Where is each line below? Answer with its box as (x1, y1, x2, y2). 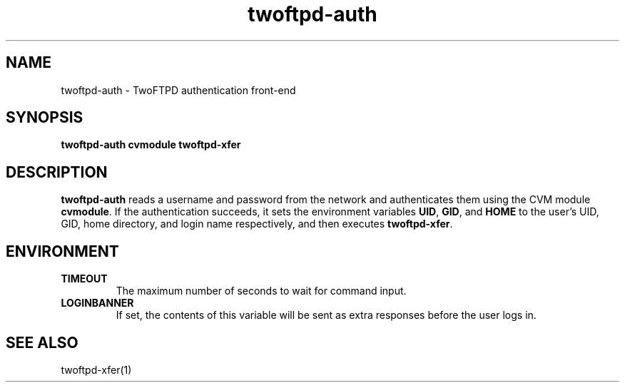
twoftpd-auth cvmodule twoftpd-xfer (61, 138, 241, 151)
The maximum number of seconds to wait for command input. (116, 285, 407, 297)
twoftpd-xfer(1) (61, 363, 132, 376)
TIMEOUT (61, 272, 108, 285)
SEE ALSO (6, 333, 78, 352)
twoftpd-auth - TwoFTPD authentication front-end (61, 83, 296, 96)
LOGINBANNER (61, 297, 134, 310)
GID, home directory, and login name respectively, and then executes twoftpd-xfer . (61, 218, 453, 230)
